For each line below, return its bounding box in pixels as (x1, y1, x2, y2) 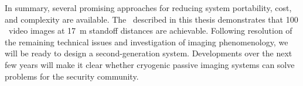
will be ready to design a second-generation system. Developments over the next (5, 47, 292, 59)
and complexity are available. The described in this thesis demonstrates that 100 (5, 13, 298, 25)
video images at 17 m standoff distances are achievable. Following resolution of (8, 24, 292, 37)
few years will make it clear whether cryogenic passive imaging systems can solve (5, 58, 295, 70)
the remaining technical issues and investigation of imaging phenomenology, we (5, 35, 288, 48)
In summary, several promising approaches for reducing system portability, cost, (5, 2, 292, 13)
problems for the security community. (5, 70, 139, 82)
